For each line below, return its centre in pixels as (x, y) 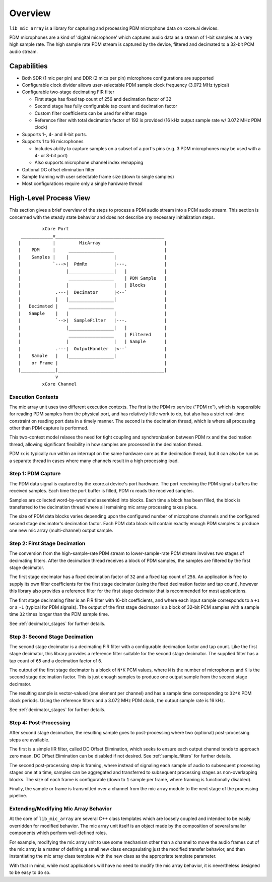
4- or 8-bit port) (51, 155)
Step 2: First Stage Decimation (47, 543)
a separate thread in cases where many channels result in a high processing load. (94, 461)
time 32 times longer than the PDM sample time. (59, 614)
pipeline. (18, 796)
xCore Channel (59, 384)
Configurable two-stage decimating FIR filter (68, 92)
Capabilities (28, 66)
